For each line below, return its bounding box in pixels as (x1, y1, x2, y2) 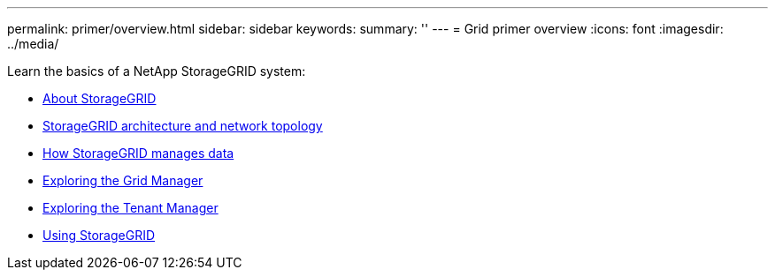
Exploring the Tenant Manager (42, 200, 219, 215)
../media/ (7, 36, 59, 51)
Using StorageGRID (42, 228, 156, 243)
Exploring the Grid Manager (42, 173, 203, 188)
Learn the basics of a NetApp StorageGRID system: (7, 64, 306, 79)
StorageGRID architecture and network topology (42, 118, 323, 133)
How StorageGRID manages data (42, 146, 234, 161)
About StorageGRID (42, 91, 157, 106)
